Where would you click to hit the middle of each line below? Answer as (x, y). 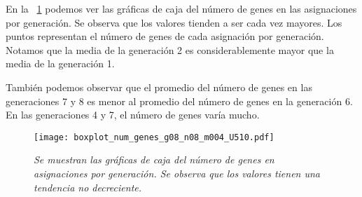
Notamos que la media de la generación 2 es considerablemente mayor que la (170, 49)
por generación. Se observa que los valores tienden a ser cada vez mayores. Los (174, 22)
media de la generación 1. (60, 63)
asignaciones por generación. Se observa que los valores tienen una (177, 173)
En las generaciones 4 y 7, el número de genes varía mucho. (133, 115)
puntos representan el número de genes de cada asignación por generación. (165, 36)
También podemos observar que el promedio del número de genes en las (159, 87)
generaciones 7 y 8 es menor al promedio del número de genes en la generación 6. (179, 101)
